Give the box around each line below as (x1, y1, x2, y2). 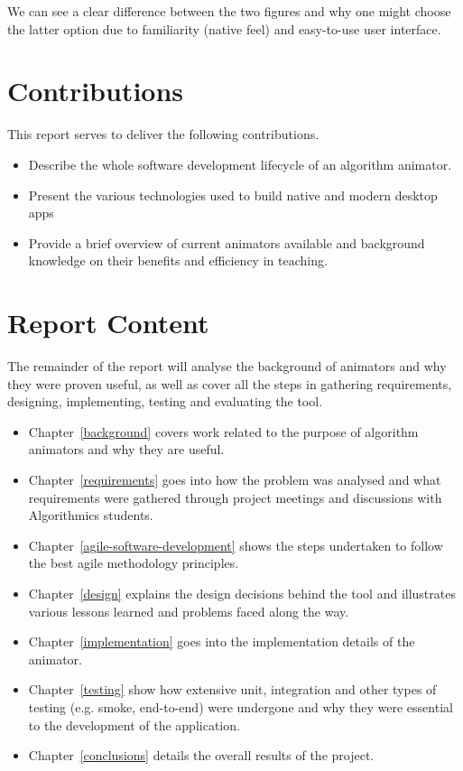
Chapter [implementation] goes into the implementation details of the (28, 632, 415, 651)
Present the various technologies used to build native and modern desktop (28, 185, 438, 204)
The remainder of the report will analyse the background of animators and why (7, 357, 447, 375)
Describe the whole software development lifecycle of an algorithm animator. (28, 154, 452, 173)
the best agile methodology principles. (28, 553, 239, 572)
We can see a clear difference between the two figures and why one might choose (7, 2, 451, 20)
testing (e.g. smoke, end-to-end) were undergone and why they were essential (28, 697, 453, 716)
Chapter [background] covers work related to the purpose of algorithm (28, 422, 419, 441)
